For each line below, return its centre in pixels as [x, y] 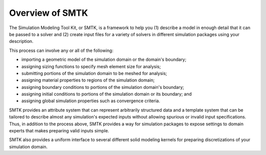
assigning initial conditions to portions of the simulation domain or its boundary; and [107, 94]
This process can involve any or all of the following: [61, 50]
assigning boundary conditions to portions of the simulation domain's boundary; [103, 87]
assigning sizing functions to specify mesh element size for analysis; [91, 66]
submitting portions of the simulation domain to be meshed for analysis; [94, 73]
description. [21, 41]
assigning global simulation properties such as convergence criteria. [91, 101]
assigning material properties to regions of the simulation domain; [88, 80]
